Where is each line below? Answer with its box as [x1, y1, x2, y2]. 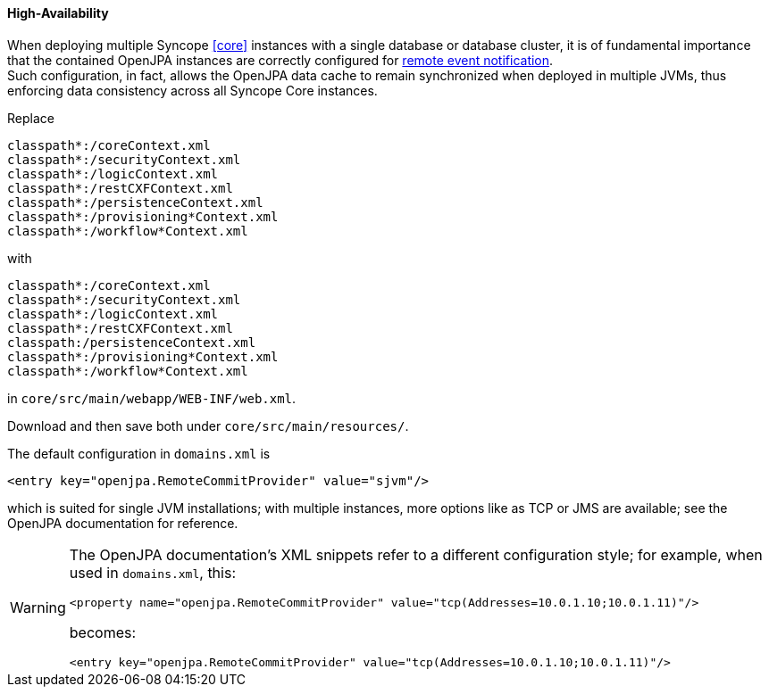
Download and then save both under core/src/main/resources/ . [7, 417, 409, 434]
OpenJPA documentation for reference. [7, 515, 238, 531]
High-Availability [7, 5, 109, 21]
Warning [10, 598, 66, 616]
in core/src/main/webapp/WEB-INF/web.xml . [7, 390, 297, 406]
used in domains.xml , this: [69, 563, 236, 582]
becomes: [69, 623, 137, 641]
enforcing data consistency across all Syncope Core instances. [7, 82, 378, 98]
